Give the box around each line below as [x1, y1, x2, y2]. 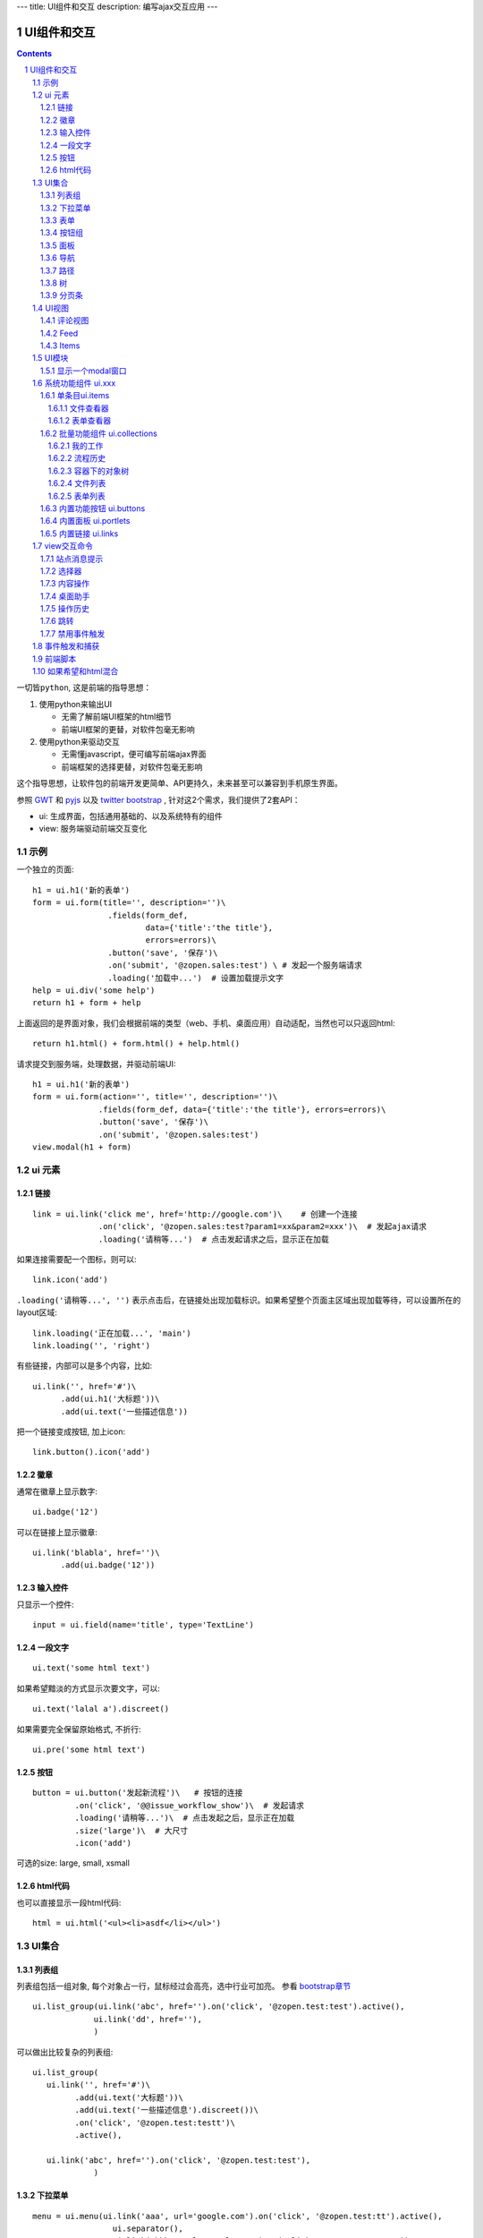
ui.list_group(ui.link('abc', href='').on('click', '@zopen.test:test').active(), [32, 2002, 405, 2012]
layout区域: [16, 1307, 57, 1318]
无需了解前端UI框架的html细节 [61, 712, 172, 722]
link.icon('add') [32, 1275, 108, 1285]
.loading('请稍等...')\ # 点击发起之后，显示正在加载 [74, 1813, 295, 1824]
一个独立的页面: [16, 864, 75, 875]
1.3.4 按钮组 [40, 227, 84, 238]
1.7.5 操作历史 [40, 603, 89, 614]
